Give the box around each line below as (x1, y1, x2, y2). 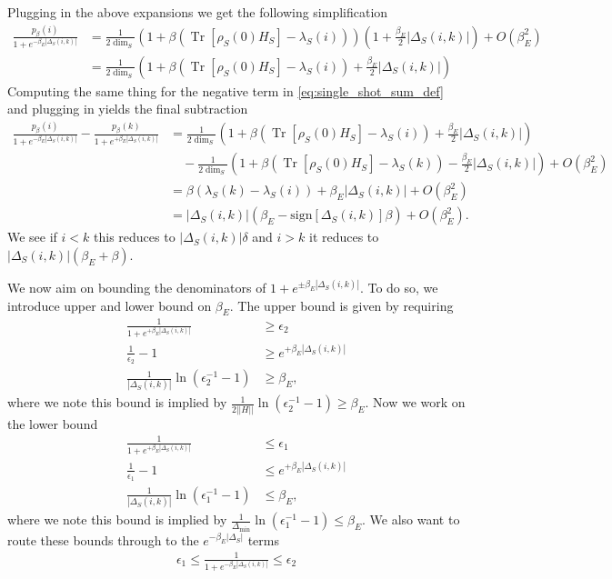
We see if (7, 227, 57, 246)
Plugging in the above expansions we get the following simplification (7, 3, 388, 21)
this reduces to (94, 227, 176, 246)
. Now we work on (365, 393, 466, 412)
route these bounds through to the (7, 530, 199, 549)
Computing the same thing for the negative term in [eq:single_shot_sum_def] (7, 81, 444, 100)
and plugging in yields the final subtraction (7, 99, 248, 118)
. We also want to (362, 510, 460, 529)
